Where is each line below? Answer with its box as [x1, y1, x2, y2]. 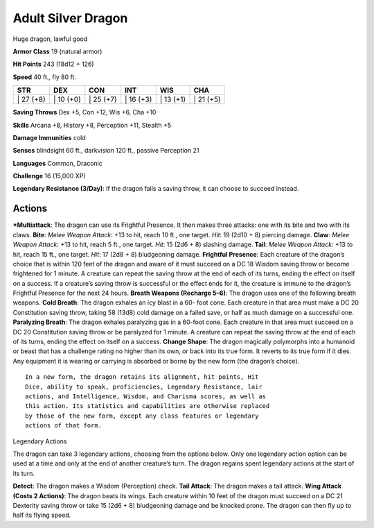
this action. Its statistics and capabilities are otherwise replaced [25, 402, 270, 410]
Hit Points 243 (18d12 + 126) [12, 60, 94, 69]
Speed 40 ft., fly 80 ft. [12, 73, 76, 81]
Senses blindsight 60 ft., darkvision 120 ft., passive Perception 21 [12, 146, 199, 155]
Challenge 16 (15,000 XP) [12, 172, 86, 180]
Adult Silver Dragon [12, 10, 128, 26]
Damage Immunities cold [12, 133, 86, 142]
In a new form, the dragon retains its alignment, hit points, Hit [25, 373, 259, 381]
